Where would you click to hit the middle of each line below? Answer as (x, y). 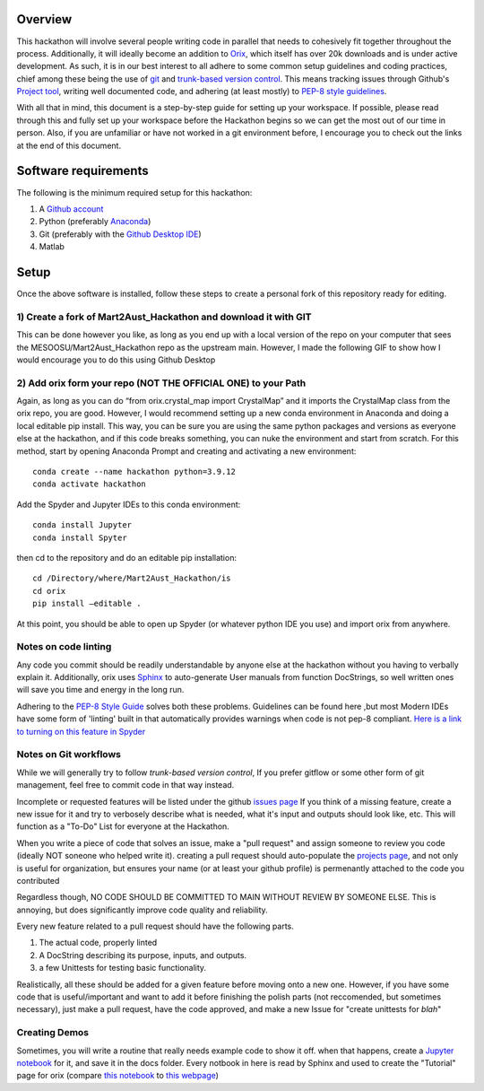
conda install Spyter (80, 537)
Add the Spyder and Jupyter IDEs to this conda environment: (129, 504)
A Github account (71, 209)
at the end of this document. (69, 145)
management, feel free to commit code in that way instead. (125, 785)
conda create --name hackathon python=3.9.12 (134, 472)
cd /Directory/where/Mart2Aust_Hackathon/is (132, 578)
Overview (44, 19)
